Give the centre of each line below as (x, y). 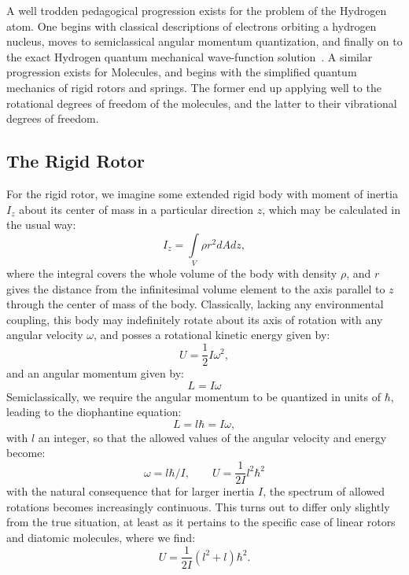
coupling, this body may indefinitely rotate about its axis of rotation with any (195, 319)
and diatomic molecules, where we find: (101, 537)
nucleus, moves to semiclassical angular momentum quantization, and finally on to (204, 41)
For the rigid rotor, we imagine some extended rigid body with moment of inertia (202, 193)
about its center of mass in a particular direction (136, 209)
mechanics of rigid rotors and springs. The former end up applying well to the (194, 87)
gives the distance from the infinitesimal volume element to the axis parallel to (196, 288)
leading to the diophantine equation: (94, 412)
